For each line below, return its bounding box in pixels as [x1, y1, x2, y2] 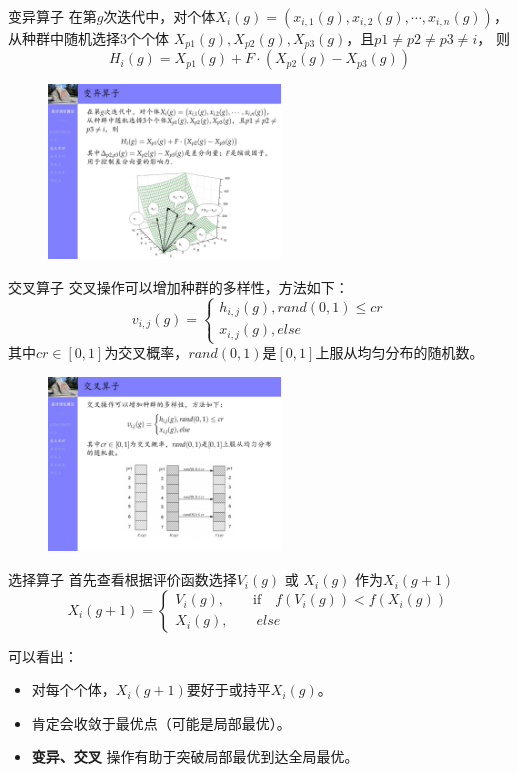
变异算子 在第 [8, 6, 97, 26]
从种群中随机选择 [8, 28, 120, 48]
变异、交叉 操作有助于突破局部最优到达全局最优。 [31, 746, 359, 767]
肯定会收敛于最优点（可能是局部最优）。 [31, 712, 291, 733]
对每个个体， [31, 679, 116, 700]
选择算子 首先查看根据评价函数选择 [8, 569, 237, 590]
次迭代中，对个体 [103, 6, 216, 26]
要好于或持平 [186, 679, 271, 700]
